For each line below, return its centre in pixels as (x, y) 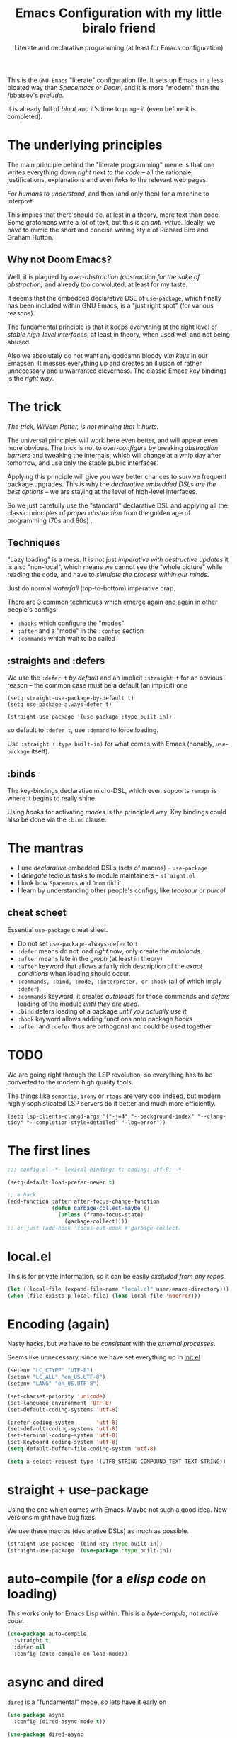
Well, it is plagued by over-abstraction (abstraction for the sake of (104, 276)
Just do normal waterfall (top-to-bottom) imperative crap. (91, 588)
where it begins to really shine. (52, 798)
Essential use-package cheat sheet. (58, 929)
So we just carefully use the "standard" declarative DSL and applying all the (117, 505)
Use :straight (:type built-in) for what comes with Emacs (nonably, (111, 744)
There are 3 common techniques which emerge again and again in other (112, 602)
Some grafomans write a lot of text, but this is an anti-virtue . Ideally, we (111, 222)
